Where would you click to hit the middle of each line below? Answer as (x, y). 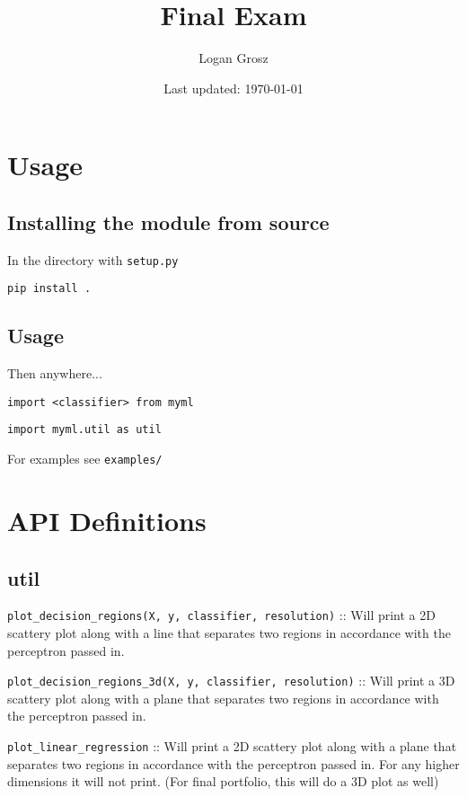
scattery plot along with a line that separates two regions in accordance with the (229, 633)
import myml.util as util (84, 430)
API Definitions (107, 520)
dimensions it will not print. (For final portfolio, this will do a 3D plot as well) (223, 781)
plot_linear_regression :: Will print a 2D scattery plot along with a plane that (232, 746)
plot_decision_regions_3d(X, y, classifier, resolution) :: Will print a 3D (231, 681)
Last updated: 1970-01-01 (233, 88)
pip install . (49, 289)
